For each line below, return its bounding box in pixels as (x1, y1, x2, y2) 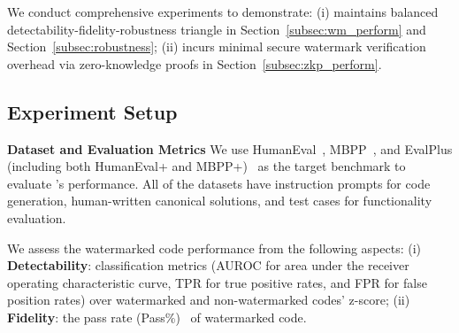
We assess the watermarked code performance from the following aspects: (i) (7, 238, 422, 257)
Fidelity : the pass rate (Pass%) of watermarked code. (7, 307, 307, 326)
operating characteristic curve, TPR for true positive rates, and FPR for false (7, 273, 427, 291)
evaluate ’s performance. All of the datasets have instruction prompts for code (7, 174, 431, 192)
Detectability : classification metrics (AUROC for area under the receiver (7, 256, 409, 275)
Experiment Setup (7, 97, 178, 125)
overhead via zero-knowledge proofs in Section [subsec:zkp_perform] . (7, 54, 382, 73)
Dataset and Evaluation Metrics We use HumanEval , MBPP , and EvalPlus (7, 139, 453, 158)
